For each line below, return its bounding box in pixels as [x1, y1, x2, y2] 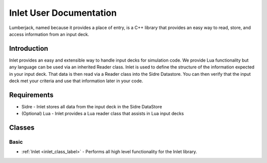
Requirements [9, 91, 54, 99]
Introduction [9, 44, 48, 53]
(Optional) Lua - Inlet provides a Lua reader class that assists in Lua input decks [21, 111, 184, 117]
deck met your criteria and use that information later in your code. [9, 78, 143, 84]
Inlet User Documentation [9, 7, 117, 18]
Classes [9, 124, 35, 132]
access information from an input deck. [9, 31, 89, 37]
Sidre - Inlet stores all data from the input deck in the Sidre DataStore [21, 103, 163, 109]
